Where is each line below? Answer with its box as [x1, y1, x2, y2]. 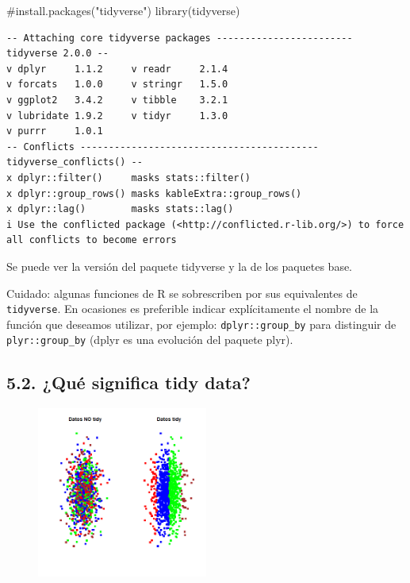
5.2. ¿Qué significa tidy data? [6, 370, 251, 395]
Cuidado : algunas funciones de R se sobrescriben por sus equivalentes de [6, 284, 358, 301]
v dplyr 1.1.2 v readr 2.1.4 [6, 63, 228, 75]
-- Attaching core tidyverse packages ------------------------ [6, 32, 353, 44]
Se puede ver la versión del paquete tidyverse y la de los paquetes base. [6, 257, 353, 274]
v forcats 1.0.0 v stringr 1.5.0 [6, 79, 228, 91]
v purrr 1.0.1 [6, 125, 103, 137]
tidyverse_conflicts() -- [6, 156, 143, 168]
